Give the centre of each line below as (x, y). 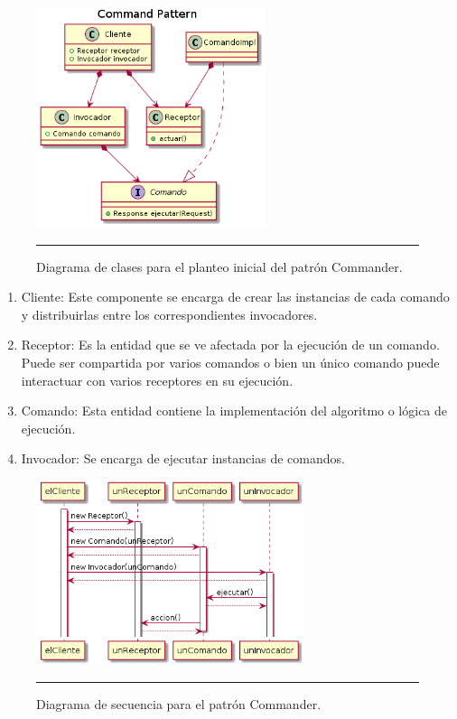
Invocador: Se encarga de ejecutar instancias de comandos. (183, 458)
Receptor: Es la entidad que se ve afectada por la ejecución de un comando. (230, 345)
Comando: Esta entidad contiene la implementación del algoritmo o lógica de (234, 411)
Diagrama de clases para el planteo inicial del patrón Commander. (219, 266)
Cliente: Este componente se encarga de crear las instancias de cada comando (235, 297)
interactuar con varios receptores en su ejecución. (157, 380)
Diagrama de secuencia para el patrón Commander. (179, 704)
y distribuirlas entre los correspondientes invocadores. (169, 314)
